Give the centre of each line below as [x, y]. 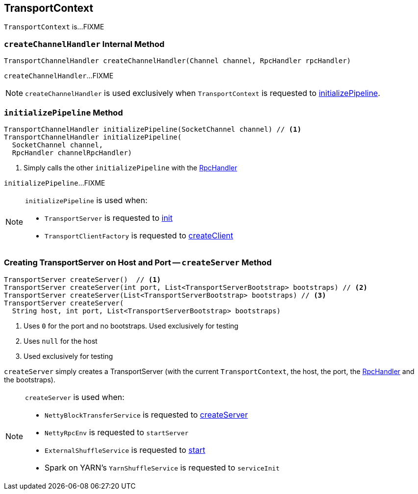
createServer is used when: [75, 397]
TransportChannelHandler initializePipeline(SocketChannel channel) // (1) [153, 129]
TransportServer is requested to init [109, 218]
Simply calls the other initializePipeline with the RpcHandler [130, 167]
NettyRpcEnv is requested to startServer [117, 432]
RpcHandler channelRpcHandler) [72, 153]
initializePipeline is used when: [86, 200]
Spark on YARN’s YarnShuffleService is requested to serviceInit [162, 467]
